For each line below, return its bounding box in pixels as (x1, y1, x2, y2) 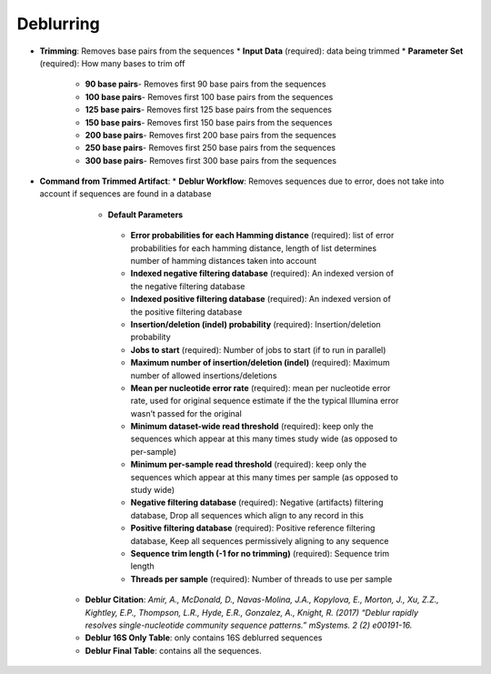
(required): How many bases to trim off (39, 57, 185, 68)
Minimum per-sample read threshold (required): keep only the (130, 459, 367, 470)
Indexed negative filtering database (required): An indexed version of (130, 268, 395, 279)
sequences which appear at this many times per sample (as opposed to (130, 471, 399, 482)
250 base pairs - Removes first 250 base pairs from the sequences (85, 142, 336, 154)
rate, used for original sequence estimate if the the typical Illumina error (130, 396, 399, 407)
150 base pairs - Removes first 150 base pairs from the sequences (85, 116, 333, 127)
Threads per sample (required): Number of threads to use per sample (130, 573, 393, 584)
